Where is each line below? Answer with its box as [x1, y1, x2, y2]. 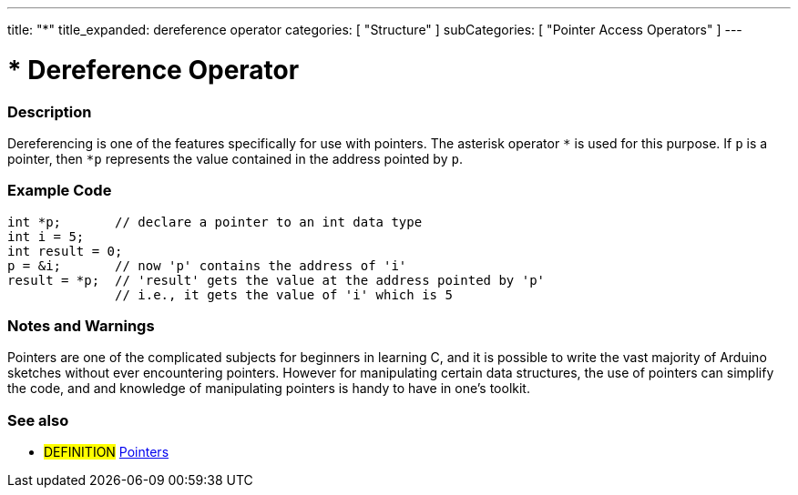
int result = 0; [7, 243, 123, 258]
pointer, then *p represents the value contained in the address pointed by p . [7, 150, 463, 167]
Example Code [7, 181, 112, 200]
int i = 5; [7, 228, 85, 244]
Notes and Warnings [7, 317, 155, 335]
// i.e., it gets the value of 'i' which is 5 [115, 287, 453, 302]
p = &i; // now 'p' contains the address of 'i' [7, 258, 407, 273]
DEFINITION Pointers [44, 444, 169, 460]
